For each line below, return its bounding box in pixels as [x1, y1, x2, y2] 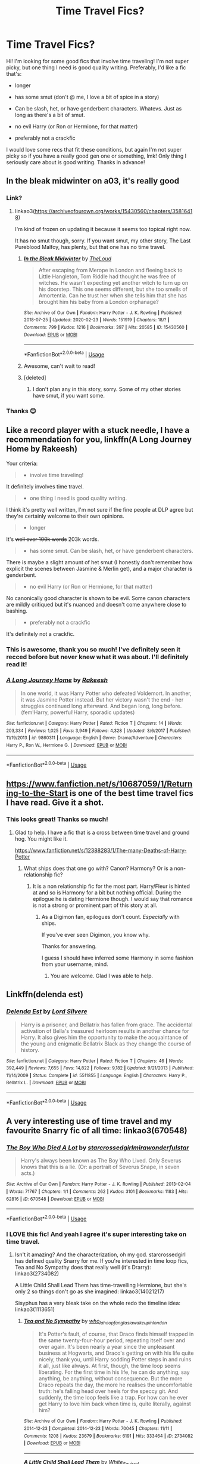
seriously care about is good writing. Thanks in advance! [6, 158, 145, 165]
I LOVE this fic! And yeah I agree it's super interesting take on [6, 1230, 187, 1238]
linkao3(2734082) [14, 1270, 60, 1277]
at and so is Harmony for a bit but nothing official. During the [32, 888, 182, 896]
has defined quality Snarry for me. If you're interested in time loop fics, [14, 1257, 189, 1265]
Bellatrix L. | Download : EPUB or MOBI [6, 1079, 86, 1086]
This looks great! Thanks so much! [6, 815, 108, 823]
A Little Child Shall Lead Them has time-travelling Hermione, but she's [14, 1282, 187, 1289]
